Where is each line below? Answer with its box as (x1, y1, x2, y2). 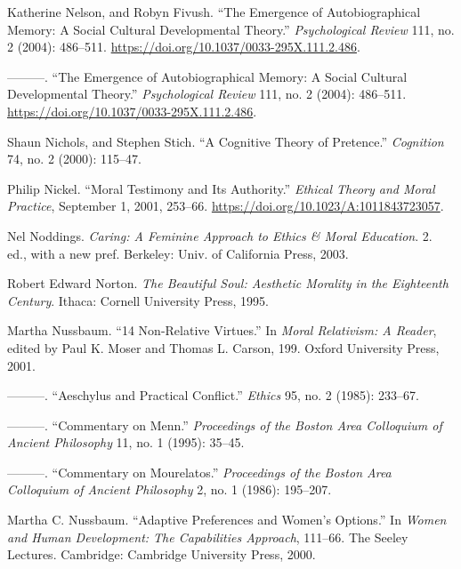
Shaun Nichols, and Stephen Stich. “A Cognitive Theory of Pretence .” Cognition (7, 132, 444, 150)
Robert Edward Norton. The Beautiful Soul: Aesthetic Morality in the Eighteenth (7, 274, 449, 293)
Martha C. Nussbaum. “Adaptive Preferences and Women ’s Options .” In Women (7, 510, 447, 529)
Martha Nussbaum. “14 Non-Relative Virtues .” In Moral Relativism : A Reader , (7, 321, 437, 340)
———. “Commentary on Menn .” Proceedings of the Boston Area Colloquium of (7, 415, 442, 434)
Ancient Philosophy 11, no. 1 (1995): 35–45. (7, 433, 245, 452)
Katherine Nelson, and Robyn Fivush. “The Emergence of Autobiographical (7, 3, 421, 20)
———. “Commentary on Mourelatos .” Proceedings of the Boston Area (7, 462, 392, 481)
